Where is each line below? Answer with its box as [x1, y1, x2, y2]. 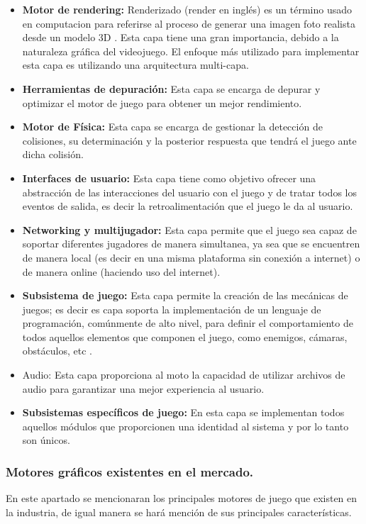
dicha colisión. [22, 147, 84, 162]
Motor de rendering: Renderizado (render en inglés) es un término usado [22, 2, 353, 16]
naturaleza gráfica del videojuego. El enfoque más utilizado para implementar [22, 43, 360, 58]
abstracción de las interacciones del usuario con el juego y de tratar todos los [22, 184, 357, 199]
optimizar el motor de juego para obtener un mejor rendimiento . [22, 95, 302, 110]
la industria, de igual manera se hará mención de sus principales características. [6, 504, 352, 519]
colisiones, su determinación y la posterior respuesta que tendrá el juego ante [22, 133, 357, 147]
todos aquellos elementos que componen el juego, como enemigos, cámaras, [22, 329, 348, 344]
